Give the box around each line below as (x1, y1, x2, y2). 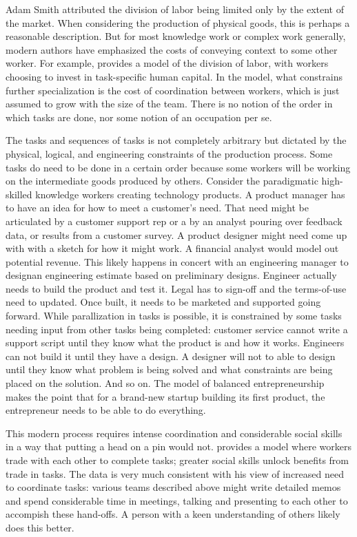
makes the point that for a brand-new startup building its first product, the (6, 389, 325, 403)
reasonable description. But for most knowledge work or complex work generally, (6, 29, 346, 43)
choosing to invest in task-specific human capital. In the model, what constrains (6, 69, 343, 83)
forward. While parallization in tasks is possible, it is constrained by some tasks (6, 308, 342, 323)
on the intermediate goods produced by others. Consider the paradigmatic (6, 173, 318, 188)
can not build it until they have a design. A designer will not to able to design (6, 348, 336, 363)
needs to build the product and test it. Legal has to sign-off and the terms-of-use (6, 281, 347, 295)
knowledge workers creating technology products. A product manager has (35, 187, 345, 201)
